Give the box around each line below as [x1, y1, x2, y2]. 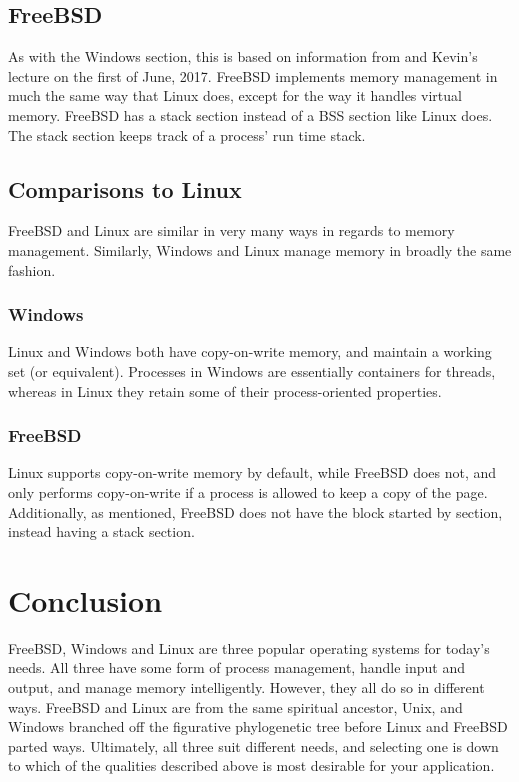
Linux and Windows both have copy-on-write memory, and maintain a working [8, 341, 492, 362]
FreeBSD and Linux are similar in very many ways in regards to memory [8, 220, 455, 241]
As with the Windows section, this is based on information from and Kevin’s [8, 46, 478, 67]
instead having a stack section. [8, 521, 195, 542]
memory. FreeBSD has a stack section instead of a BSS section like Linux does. [8, 104, 493, 125]
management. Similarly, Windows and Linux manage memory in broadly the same [8, 239, 512, 260]
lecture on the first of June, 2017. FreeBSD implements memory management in [8, 65, 498, 86]
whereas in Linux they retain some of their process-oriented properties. [8, 380, 442, 401]
